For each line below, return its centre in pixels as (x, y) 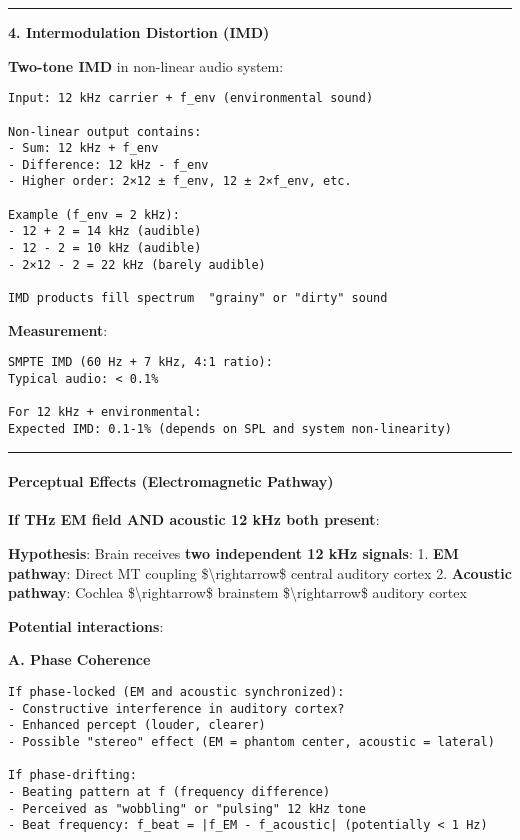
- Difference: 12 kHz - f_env (108, 164)
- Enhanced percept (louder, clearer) (137, 725)
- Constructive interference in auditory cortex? (176, 708)
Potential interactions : (86, 625)
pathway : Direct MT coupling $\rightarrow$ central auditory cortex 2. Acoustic (260, 572)
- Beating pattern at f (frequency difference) (169, 791)
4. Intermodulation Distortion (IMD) (139, 32)
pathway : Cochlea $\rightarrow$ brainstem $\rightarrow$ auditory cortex (237, 592)
